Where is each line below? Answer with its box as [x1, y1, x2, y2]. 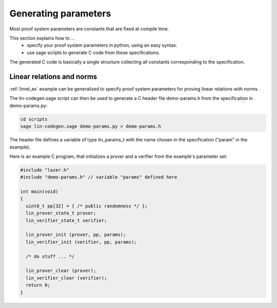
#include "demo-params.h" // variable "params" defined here [20, 174, 177, 180]
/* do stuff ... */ [26, 253, 75, 259]
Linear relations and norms [9, 72, 97, 81]
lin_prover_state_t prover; [26, 210, 96, 216]
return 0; [26, 282, 51, 288]
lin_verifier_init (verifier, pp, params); [26, 239, 137, 245]
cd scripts [20, 116, 48, 122]
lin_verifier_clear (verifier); [26, 275, 107, 281]
